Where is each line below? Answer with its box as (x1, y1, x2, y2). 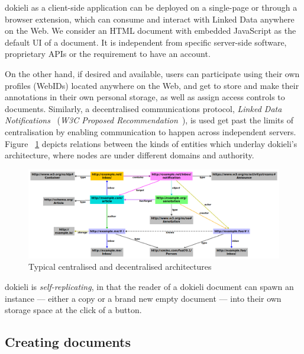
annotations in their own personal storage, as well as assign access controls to (5, 91, 285, 103)
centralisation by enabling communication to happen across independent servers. (5, 125, 296, 138)
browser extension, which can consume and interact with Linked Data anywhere (5, 12, 295, 25)
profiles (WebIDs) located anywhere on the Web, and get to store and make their (5, 79, 299, 91)
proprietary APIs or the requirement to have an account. (5, 47, 211, 60)
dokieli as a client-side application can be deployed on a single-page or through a (5, 1, 297, 13)
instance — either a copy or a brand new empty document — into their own (5, 292, 282, 304)
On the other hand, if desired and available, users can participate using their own (5, 67, 300, 79)
